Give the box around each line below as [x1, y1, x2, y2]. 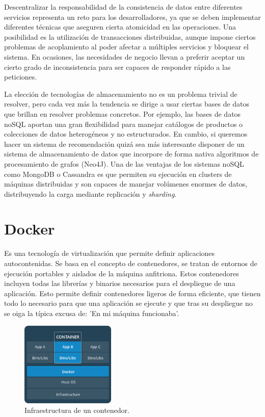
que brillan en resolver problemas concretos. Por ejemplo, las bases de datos [4, 108, 241, 119]
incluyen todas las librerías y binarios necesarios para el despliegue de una [4, 278, 235, 289]
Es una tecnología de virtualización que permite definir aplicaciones [4, 248, 215, 258]
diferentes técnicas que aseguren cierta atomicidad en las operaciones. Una [4, 21, 236, 32]
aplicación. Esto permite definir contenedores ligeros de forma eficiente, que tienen [4, 288, 261, 298]
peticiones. [4, 71, 37, 82]
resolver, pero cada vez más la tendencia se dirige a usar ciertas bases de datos [4, 98, 250, 109]
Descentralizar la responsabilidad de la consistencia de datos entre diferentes [4, 2, 243, 12]
